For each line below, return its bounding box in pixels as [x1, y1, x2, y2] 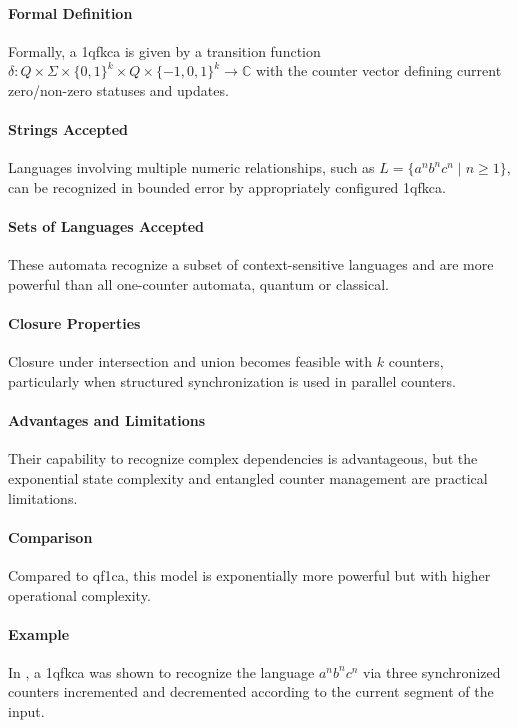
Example [8, 623, 70, 644]
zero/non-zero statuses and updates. [8, 79, 229, 100]
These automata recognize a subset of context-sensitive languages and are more [8, 254, 494, 275]
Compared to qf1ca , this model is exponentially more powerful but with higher [8, 564, 491, 585]
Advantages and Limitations [8, 410, 206, 431]
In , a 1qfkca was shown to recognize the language [8, 661, 315, 682]
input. [8, 701, 45, 722]
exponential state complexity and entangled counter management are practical [8, 467, 488, 488]
